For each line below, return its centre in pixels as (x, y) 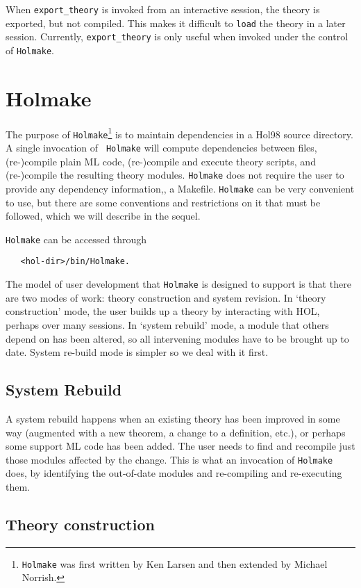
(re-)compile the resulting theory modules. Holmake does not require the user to (175, 175)
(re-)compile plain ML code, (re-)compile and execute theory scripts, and (161, 161)
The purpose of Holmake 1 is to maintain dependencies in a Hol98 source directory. (179, 133)
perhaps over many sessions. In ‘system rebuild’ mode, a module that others (167, 324)
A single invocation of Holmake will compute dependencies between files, (161, 148)
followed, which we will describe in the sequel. (103, 216)
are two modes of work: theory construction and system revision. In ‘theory (166, 297)
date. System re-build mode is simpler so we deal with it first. (137, 352)
